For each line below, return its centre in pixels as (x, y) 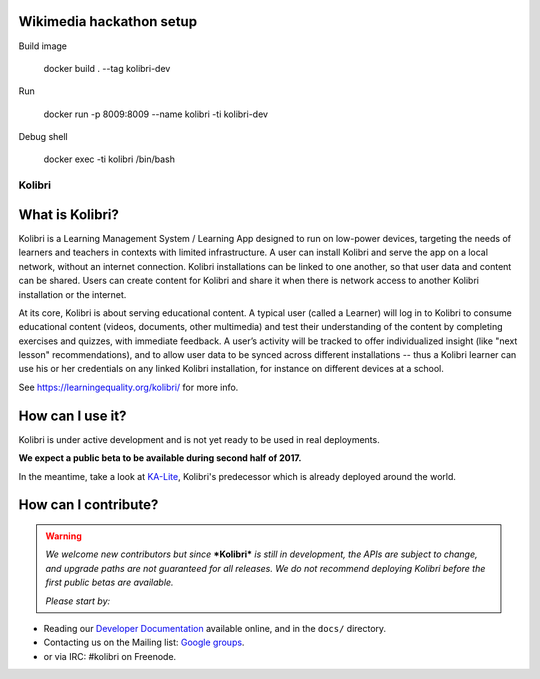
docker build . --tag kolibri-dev (107, 68)
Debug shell (43, 137)
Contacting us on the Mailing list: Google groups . (144, 642)
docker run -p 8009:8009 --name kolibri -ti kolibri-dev (156, 114)
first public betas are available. (109, 582)
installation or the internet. (72, 294)
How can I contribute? (88, 505)
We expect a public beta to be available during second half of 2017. (160, 458)
